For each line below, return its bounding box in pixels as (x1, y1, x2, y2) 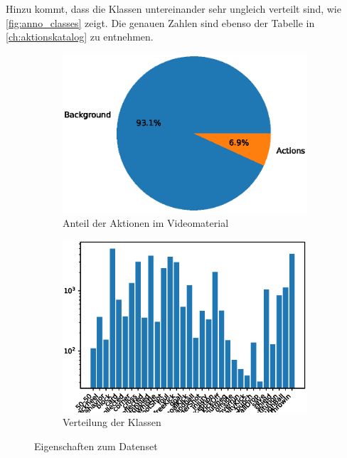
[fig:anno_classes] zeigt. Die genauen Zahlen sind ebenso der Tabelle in (6, 15, 315, 30)
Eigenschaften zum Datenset (34, 438, 158, 453)
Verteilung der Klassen (63, 415, 161, 430)
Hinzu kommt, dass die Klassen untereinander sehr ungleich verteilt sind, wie (6, 1, 341, 16)
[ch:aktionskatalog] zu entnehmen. (6, 29, 154, 44)
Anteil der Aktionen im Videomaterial (63, 215, 229, 230)
